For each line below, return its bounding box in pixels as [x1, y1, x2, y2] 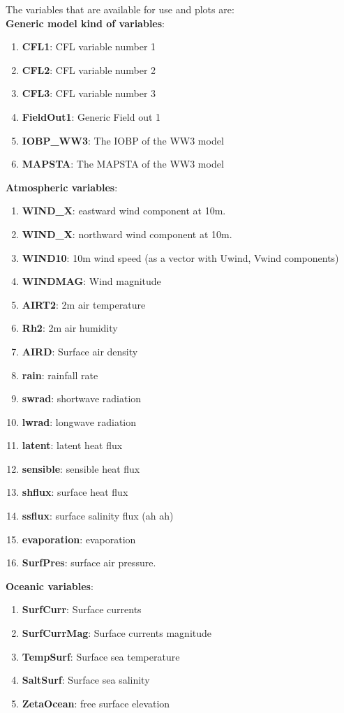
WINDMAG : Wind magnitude [22, 274, 161, 288]
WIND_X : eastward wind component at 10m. [22, 203, 226, 218]
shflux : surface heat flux [22, 485, 128, 499]
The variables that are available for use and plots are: [6, 2, 234, 16]
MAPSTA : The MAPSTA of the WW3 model [22, 156, 224, 171]
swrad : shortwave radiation [22, 391, 142, 406]
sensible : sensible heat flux [22, 461, 140, 476]
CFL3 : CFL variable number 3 [22, 86, 156, 101]
